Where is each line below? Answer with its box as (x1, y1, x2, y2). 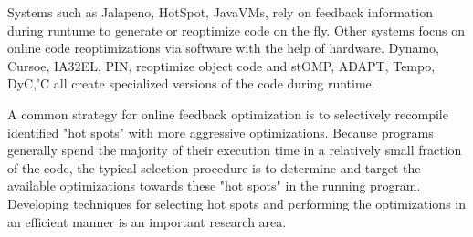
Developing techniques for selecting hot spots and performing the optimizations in (7, 193, 466, 212)
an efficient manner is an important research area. (7, 211, 287, 231)
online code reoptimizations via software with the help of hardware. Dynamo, (7, 38, 440, 57)
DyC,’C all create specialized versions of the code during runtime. (7, 74, 375, 93)
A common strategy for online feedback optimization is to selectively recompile (7, 104, 448, 123)
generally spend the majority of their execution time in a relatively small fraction (7, 140, 462, 160)
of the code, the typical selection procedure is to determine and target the (7, 158, 421, 177)
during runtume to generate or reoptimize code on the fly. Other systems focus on (7, 20, 466, 39)
